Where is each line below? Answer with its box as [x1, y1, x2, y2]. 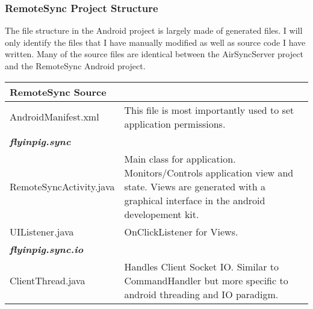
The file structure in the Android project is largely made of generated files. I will [5, 24, 303, 37]
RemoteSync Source [10, 84, 107, 99]
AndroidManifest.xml [10, 110, 99, 124]
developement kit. [124, 207, 199, 221]
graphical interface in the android [124, 193, 265, 207]
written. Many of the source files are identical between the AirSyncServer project [5, 48, 303, 60]
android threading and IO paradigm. [124, 287, 279, 301]
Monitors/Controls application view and [124, 165, 294, 179]
